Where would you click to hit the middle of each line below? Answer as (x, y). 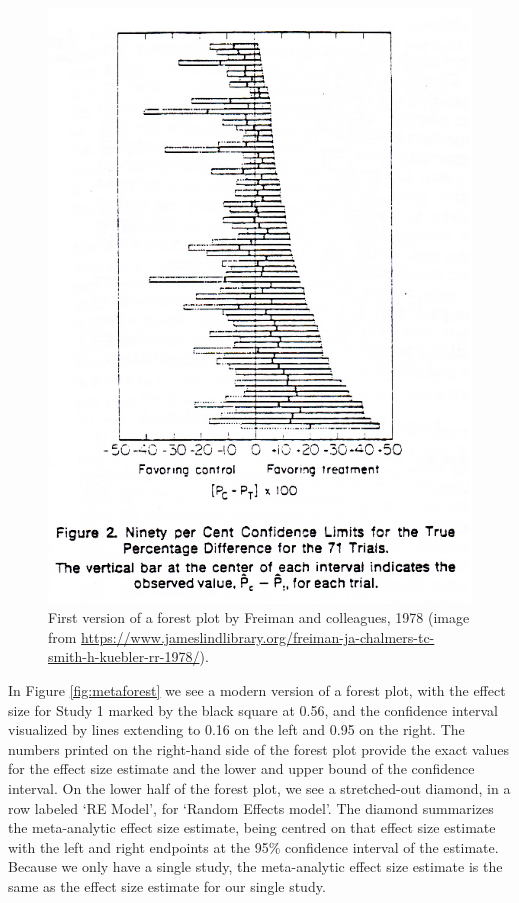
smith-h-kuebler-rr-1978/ (124, 656)
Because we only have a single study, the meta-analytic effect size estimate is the (255, 866)
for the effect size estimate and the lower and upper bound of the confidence (241, 768)
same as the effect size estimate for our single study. (167, 885)
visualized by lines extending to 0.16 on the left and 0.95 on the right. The (236, 729)
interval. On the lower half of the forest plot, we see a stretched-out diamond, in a (259, 787)
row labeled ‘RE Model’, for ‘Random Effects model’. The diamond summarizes (251, 807)
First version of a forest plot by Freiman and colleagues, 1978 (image (259, 617)
